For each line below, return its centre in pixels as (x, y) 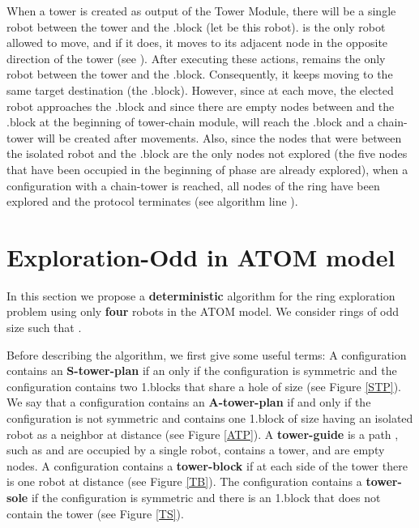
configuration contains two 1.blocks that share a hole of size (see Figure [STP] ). (204, 386)
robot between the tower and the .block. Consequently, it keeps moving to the (200, 74)
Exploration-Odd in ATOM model (201, 256)
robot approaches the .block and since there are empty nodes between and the (201, 106)
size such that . (44, 328)
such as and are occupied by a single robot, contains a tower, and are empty (196, 450)
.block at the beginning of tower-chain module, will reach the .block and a (190, 122)
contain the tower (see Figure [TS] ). (95, 513)
